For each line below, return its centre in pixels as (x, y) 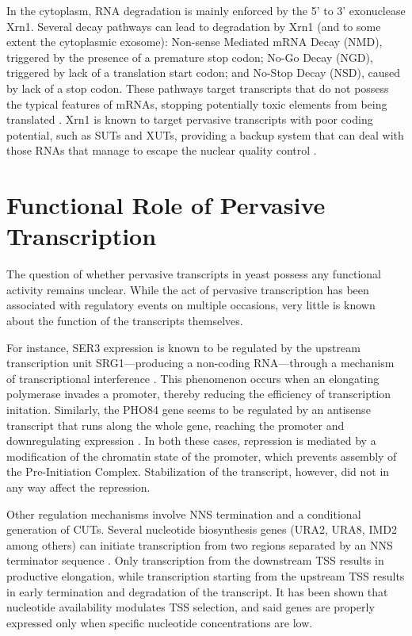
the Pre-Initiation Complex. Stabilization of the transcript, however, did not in (198, 471)
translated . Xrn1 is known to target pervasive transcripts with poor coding (190, 119)
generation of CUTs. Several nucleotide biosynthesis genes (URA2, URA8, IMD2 (202, 529)
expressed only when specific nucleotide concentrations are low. (160, 622)
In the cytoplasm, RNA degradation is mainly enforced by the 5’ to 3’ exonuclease (206, 10)
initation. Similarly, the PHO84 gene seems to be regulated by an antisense (189, 409)
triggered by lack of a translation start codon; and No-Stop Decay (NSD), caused (204, 73)
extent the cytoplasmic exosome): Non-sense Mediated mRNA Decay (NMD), (195, 42)
